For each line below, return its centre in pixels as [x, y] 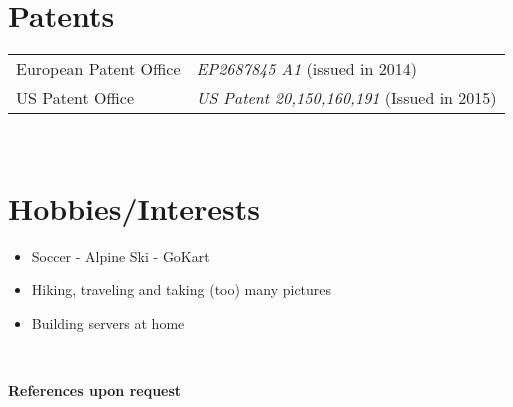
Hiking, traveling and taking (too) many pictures [181, 289]
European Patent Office [98, 69]
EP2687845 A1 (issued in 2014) [306, 69]
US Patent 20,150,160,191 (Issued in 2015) [346, 98]
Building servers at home [108, 323]
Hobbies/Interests [134, 207]
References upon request [95, 390]
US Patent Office [75, 98]
